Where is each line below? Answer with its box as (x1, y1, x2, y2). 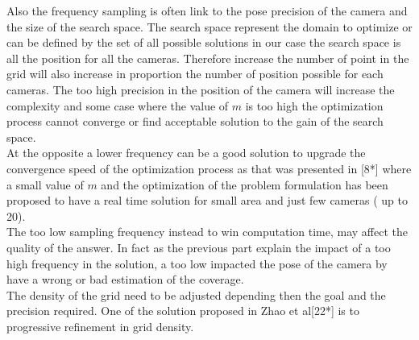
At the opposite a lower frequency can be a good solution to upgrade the (6, 144, 366, 161)
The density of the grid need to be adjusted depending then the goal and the (6, 286, 386, 303)
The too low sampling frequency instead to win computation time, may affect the (6, 223, 408, 240)
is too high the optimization (245, 97, 384, 114)
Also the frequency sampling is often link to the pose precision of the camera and (6, 2, 408, 19)
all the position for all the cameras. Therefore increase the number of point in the (6, 49, 409, 66)
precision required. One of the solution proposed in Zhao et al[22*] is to (6, 302, 359, 319)
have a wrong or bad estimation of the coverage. (6, 271, 244, 288)
